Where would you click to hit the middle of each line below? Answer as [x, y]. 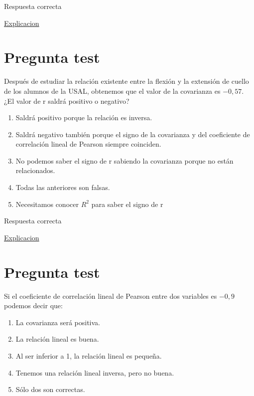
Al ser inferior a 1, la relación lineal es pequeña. [89, 355]
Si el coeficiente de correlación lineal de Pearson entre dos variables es [111, 296]
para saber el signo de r [127, 204]
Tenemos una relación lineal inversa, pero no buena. [95, 372]
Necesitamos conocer [47, 204]
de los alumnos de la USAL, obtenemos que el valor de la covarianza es [112, 91]
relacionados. [35, 170]
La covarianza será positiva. [58, 322]
